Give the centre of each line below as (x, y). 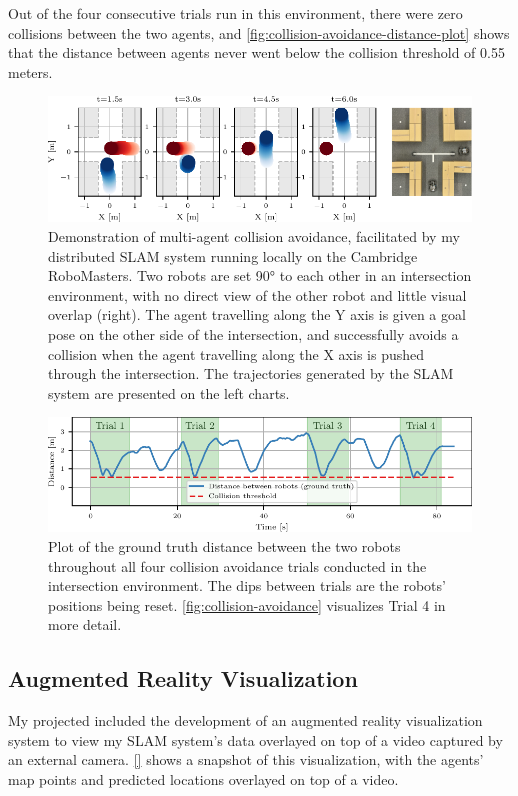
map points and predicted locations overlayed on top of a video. (203, 778)
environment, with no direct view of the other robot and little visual (257, 294)
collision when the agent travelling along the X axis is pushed (236, 353)
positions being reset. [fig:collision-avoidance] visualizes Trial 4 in (247, 604)
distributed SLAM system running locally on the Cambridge (233, 255)
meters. (30, 71)
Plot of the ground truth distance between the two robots (224, 545)
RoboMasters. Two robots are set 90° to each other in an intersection (260, 275)
